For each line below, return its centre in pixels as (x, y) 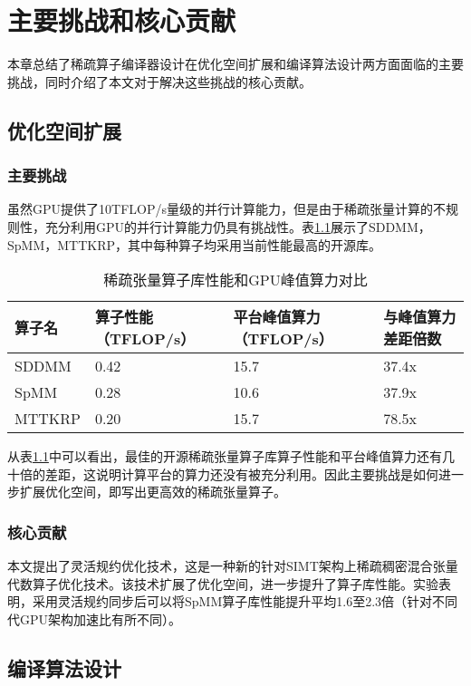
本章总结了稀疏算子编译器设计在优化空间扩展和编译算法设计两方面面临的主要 (235, 64)
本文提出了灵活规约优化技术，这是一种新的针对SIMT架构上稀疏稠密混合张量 (233, 566)
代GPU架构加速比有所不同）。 (95, 618)
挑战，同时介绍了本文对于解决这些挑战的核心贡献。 (159, 81)
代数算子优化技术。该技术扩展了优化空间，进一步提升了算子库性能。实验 (223, 583)
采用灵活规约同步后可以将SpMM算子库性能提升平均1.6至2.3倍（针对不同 (245, 601)
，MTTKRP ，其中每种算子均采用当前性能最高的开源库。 (213, 244)
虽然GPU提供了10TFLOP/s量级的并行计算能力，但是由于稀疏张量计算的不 (226, 209)
